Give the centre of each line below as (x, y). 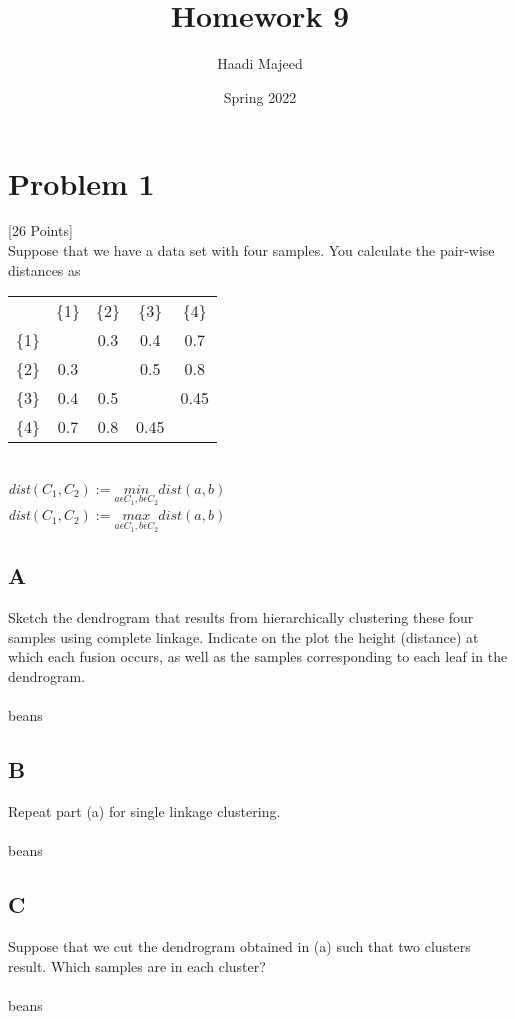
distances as (44, 269)
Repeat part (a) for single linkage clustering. (144, 811)
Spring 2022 (260, 96)
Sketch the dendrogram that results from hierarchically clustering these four (241, 617)
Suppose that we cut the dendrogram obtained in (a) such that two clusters (239, 946)
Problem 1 (81, 182)
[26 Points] (40, 230)
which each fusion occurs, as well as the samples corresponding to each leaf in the (258, 656)
